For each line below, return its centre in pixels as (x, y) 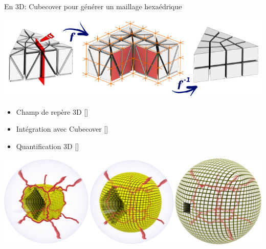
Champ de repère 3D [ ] (52, 111)
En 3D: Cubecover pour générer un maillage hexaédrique (93, 6)
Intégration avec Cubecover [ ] (62, 129)
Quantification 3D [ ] (48, 146)
